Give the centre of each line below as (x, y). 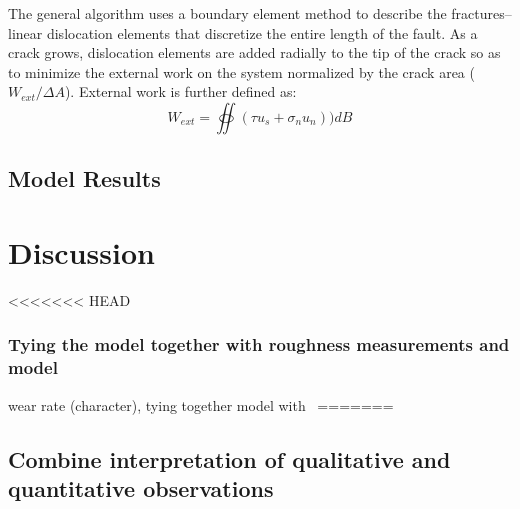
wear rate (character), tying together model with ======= (201, 404)
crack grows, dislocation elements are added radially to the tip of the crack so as (254, 52)
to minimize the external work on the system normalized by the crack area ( (241, 71)
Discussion (81, 251)
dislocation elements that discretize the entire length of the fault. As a (262, 32)
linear (25, 32)
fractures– (481, 13)
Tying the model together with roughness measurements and (259, 344)
